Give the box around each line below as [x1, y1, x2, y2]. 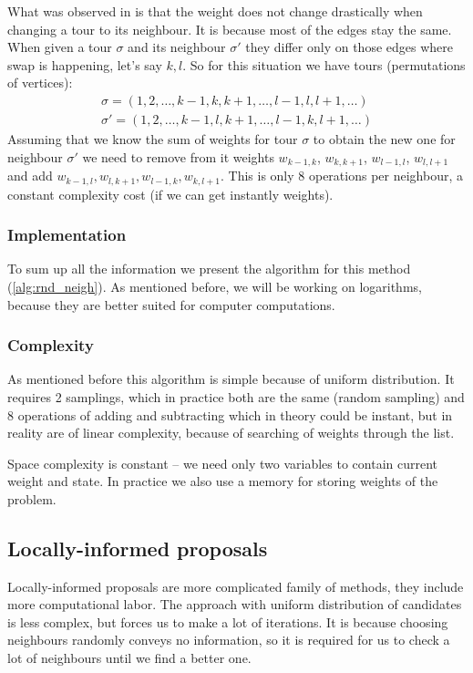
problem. [7, 489, 57, 508]
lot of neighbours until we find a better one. [7, 648, 252, 668]
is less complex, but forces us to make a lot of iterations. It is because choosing [7, 612, 448, 631]
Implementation [7, 223, 127, 246]
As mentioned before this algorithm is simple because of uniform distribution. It [7, 369, 455, 388]
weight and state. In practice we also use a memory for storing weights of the [7, 471, 438, 491]
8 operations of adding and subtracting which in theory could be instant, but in [7, 405, 453, 424]
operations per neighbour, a [308, 166, 463, 185]
